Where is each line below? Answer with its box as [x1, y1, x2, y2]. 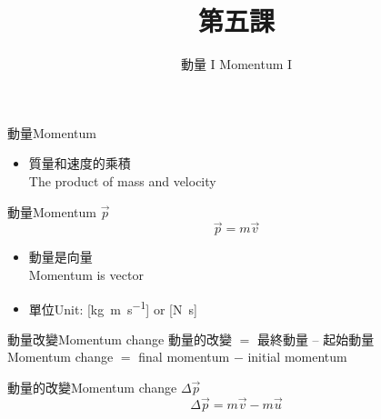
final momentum [138, 347, 230, 366]
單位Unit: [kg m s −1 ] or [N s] [28, 296, 197, 318]
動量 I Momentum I [180, 55, 293, 74]
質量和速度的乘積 [28, 154, 131, 173]
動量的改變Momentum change [7, 377, 177, 396]
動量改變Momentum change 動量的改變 [7, 329, 232, 348]
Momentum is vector [28, 264, 144, 284]
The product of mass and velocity [28, 171, 216, 190]
